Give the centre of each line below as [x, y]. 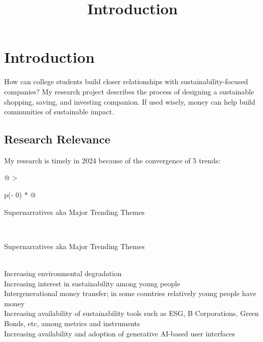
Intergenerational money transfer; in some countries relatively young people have [130, 293]
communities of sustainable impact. [59, 112]
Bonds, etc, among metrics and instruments [72, 323]
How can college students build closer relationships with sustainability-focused [126, 81]
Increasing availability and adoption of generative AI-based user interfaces [120, 333]
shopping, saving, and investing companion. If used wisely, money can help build [130, 101]
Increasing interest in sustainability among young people [92, 283]
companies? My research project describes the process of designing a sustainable [129, 91]
